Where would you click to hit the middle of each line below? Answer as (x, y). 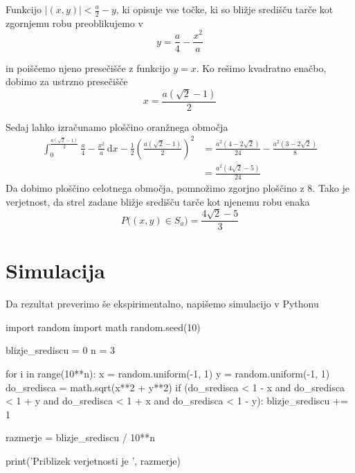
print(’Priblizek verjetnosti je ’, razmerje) (93, 460)
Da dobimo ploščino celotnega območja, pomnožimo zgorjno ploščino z (155, 188)
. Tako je (331, 188)
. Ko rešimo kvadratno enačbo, (261, 68)
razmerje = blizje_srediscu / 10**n (81, 437)
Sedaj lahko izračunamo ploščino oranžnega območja (117, 126)
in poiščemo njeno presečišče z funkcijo (88, 68)
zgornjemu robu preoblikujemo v (74, 23)
